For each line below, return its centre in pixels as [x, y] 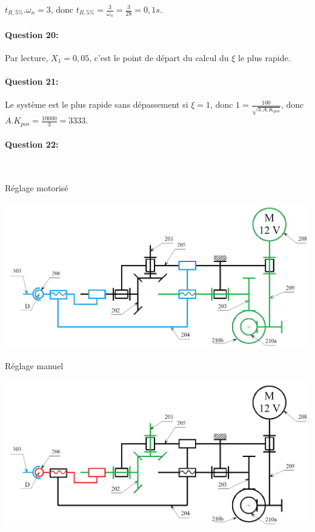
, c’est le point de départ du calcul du [159, 58]
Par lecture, [27, 58]
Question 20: [32, 34]
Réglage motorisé [37, 187]
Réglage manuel [34, 366]
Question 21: [32, 81]
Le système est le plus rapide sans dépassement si [97, 104]
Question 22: [32, 144]
